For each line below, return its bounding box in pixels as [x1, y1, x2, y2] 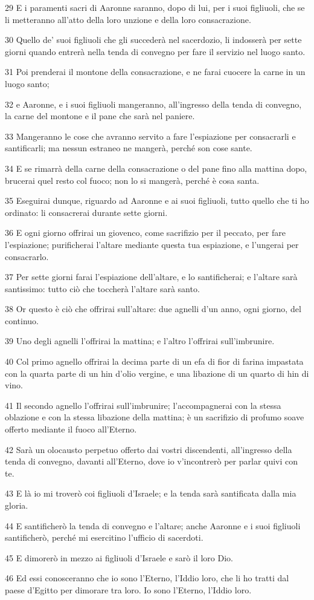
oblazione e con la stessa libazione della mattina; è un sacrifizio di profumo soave [5, 411, 304, 423]
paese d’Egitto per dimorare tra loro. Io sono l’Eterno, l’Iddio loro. [5, 583, 252, 596]
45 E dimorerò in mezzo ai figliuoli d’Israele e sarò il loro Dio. [5, 551, 233, 564]
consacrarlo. [5, 250, 49, 262]
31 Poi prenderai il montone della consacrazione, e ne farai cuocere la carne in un [5, 65, 306, 78]
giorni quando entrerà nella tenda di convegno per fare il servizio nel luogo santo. [5, 45, 306, 57]
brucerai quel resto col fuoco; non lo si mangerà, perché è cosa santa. [5, 174, 260, 186]
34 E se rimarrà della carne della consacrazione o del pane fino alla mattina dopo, [5, 161, 307, 174]
